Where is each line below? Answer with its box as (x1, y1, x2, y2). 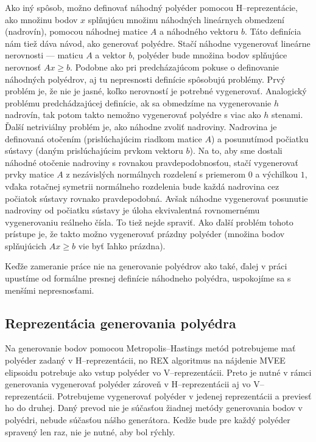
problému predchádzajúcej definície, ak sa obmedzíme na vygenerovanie (5, 96, 272, 109)
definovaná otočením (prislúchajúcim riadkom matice (5, 132, 202, 145)
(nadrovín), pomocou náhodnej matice (5, 25, 148, 38)
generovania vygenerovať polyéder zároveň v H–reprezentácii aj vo (5, 378, 251, 390)
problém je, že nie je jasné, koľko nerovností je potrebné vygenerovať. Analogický (5, 85, 307, 97)
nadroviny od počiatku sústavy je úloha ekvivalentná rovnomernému (5, 204, 260, 216)
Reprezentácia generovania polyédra (5, 313, 236, 332)
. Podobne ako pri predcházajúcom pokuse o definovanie (70, 60, 279, 73)
